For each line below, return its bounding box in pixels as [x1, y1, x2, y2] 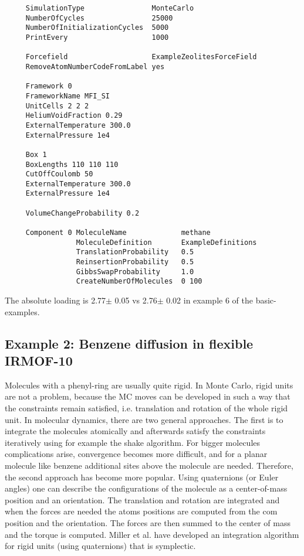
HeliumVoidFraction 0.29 [25, 111, 123, 120]
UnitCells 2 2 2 [25, 101, 89, 110]
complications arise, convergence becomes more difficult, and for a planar [5, 448, 268, 460]
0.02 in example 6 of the [166, 294, 253, 306]
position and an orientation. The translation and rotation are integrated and [5, 493, 280, 506]
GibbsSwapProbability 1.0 [76, 267, 194, 276]
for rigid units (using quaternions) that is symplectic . [5, 540, 196, 552]
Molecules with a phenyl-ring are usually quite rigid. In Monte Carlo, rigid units [5, 378, 293, 391]
